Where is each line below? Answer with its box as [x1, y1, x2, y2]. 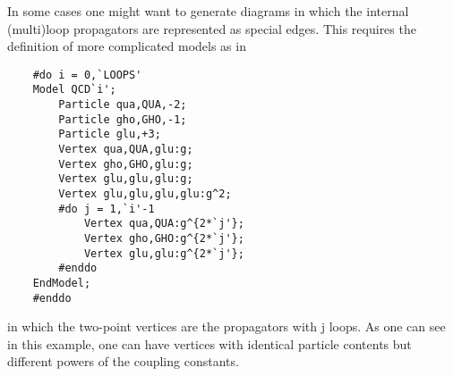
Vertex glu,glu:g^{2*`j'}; [83, 246, 244, 260]
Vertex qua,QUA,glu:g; [58, 143, 193, 156]
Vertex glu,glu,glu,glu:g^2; [58, 188, 232, 201]
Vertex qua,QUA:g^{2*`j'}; [83, 217, 244, 230]
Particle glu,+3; [58, 128, 161, 141]
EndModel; [32, 276, 91, 289]
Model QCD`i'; [32, 83, 116, 96]
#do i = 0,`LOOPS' [32, 68, 142, 81]
